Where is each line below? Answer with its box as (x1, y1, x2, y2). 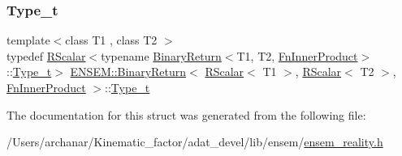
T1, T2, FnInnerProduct (236, 47, 358, 64)
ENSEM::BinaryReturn (70, 63, 187, 80)
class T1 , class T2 (65, 32, 158, 48)
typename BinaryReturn (101, 47, 222, 64)
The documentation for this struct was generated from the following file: (6, 106, 366, 123)
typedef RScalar (6, 47, 86, 64)
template (6, 32, 50, 48)
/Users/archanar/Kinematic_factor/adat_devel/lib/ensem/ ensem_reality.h (6, 133, 383, 150)
